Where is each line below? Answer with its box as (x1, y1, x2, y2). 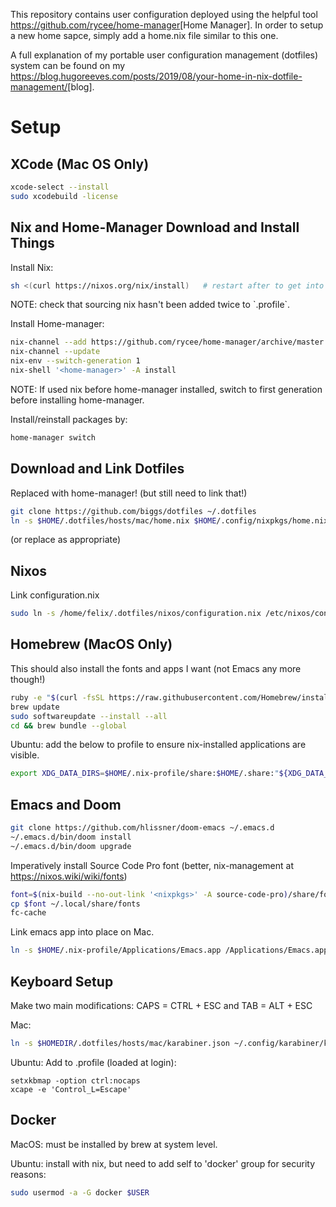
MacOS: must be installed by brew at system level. (10, 1138, 218, 1150)
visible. (10, 749, 40, 761)
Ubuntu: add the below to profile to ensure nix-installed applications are (10, 739, 307, 751)
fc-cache (10, 908, 47, 918)
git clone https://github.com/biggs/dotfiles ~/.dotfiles (10, 506, 257, 516)
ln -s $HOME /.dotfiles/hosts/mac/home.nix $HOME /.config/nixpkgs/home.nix (10, 515, 329, 526)
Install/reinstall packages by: (10, 413, 128, 425)
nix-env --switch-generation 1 (10, 356, 141, 366)
